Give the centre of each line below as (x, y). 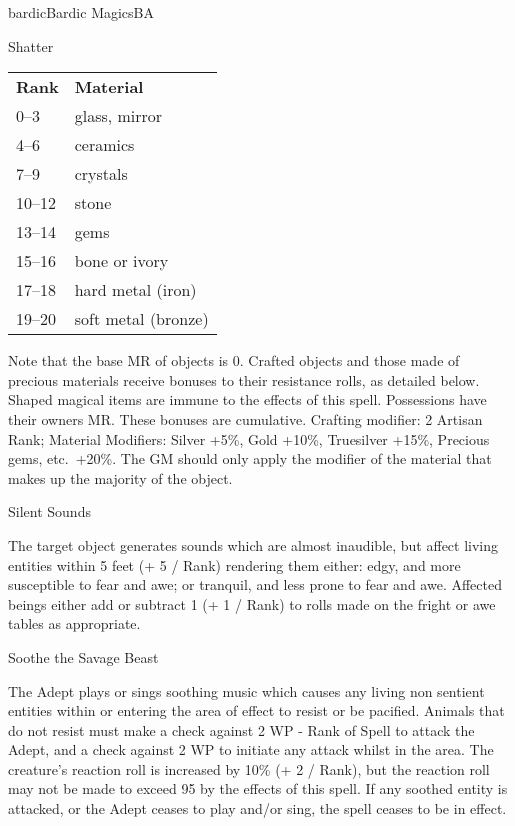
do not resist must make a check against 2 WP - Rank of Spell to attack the (241, 729)
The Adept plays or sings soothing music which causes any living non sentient (246, 690)
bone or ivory (121, 261)
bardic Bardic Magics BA (81, 12)
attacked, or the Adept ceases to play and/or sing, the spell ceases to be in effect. (257, 808)
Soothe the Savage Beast (83, 656)
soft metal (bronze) (141, 319)
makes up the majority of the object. (120, 477)
